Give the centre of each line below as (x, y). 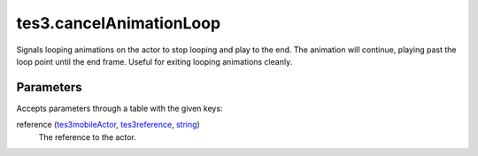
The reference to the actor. (87, 136)
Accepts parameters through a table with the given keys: (119, 108)
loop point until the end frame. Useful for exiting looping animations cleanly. (154, 61)
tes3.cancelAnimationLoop (119, 23)
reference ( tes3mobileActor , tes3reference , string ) (108, 125)
